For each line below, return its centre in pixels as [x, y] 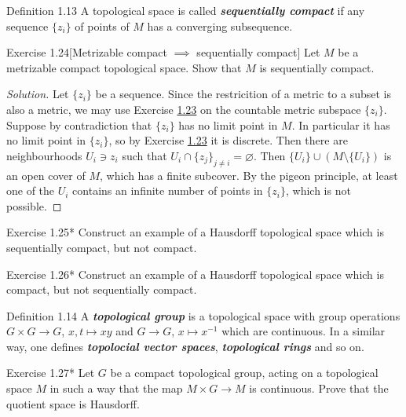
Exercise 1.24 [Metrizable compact [87, 52]
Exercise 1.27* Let [51, 373]
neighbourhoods [44, 155]
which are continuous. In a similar [304, 331]
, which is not [318, 190]
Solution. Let [38, 94]
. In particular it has [341, 124]
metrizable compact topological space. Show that [124, 67]
